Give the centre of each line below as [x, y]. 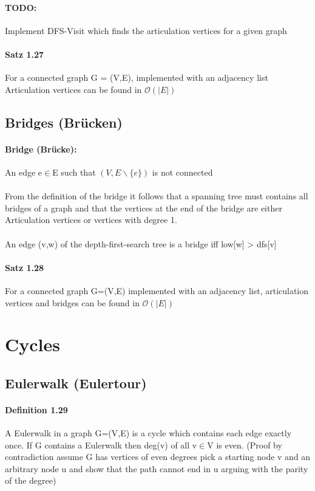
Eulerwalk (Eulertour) [76, 383]
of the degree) [31, 480]
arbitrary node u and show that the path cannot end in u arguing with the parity [157, 468]
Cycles [32, 344]
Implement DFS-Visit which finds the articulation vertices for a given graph [146, 30]
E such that [74, 172]
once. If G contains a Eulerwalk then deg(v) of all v [101, 445]
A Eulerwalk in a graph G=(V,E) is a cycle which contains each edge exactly [148, 433]
